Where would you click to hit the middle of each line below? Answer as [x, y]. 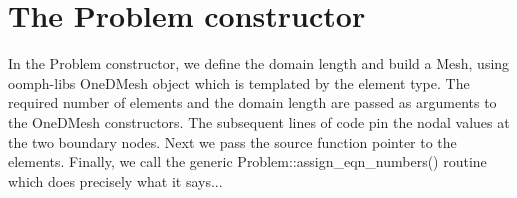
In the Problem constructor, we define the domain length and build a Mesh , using [259, 63]
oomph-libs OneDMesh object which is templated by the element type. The [239, 82]
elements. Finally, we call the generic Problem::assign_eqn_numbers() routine [247, 161]
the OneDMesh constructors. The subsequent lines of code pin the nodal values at [259, 121]
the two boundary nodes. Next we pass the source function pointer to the [232, 141]
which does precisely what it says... [115, 180]
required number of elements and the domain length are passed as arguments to [252, 102]
